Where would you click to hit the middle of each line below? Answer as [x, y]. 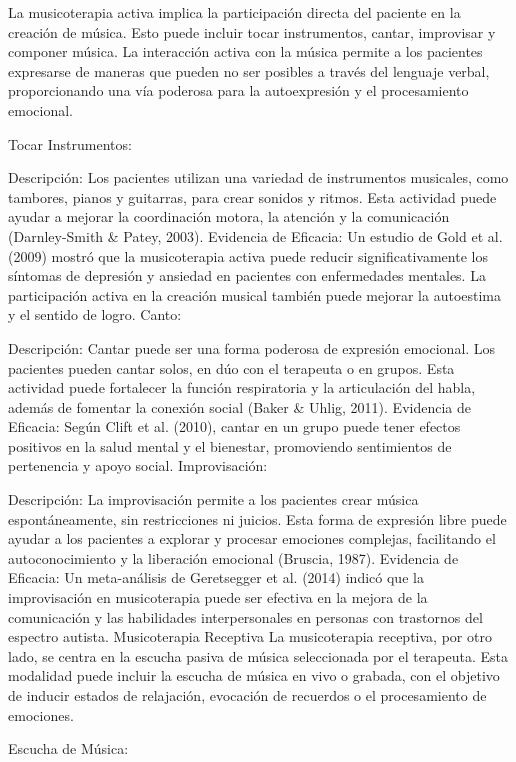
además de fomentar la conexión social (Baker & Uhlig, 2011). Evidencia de [239, 406]
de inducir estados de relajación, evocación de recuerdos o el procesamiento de [247, 695]
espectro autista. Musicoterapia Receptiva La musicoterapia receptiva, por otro [250, 636]
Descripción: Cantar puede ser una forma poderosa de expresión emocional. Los [252, 347]
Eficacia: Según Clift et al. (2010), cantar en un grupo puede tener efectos [234, 426]
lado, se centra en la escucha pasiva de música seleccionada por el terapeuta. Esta [258, 655]
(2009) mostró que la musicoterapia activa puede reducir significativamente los [248, 255]
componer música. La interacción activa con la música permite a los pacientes [245, 51]
